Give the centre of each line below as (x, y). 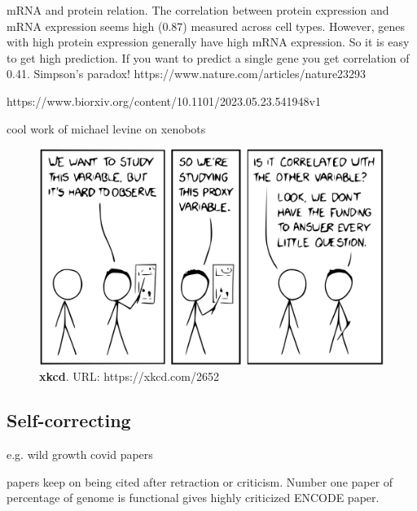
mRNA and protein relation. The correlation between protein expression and (198, 10)
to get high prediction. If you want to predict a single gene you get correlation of (208, 57)
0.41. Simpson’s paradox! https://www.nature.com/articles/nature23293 (187, 74)
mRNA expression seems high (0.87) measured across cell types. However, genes (206, 26)
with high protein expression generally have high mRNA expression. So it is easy (208, 42)
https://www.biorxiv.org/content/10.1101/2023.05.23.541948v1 (164, 100)
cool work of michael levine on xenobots (106, 128)
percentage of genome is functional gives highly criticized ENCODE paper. (193, 498)
